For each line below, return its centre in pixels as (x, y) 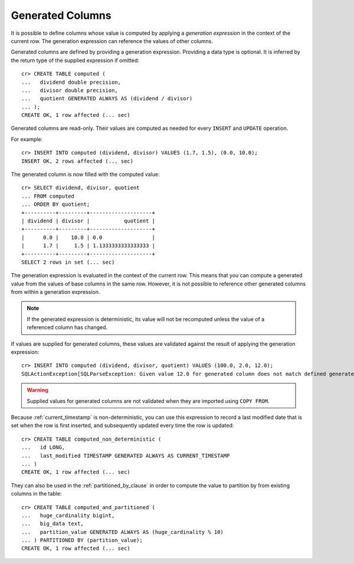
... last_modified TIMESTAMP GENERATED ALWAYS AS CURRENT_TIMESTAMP (126, 455)
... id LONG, (43, 447)
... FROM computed (48, 196)
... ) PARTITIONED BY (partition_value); (82, 540)
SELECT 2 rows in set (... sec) (68, 262)
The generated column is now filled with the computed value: (85, 175)
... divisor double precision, (70, 90)
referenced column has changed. (67, 327)
